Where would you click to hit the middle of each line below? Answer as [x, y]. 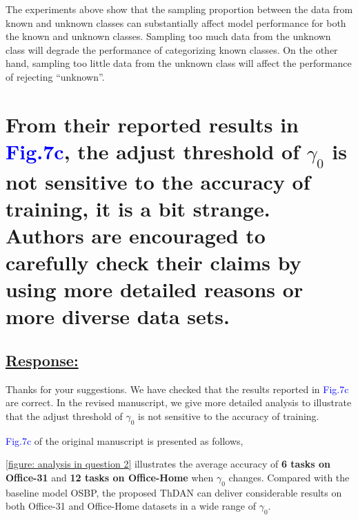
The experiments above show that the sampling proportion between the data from [179, 9]
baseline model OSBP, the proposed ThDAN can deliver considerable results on [174, 492]
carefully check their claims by [153, 262]
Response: [42, 360]
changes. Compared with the [289, 478]
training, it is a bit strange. [138, 208]
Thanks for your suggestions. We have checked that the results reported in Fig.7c [177, 389]
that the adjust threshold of [64, 416]
